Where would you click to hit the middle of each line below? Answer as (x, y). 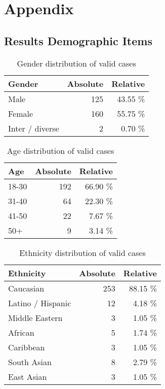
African (21, 332)
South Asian (30, 362)
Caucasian (26, 288)
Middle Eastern (35, 317)
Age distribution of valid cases (60, 150)
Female (21, 113)
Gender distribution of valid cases (76, 63)
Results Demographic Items (78, 40)
